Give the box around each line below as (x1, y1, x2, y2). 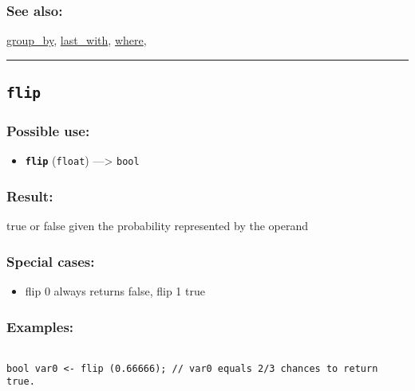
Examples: (6, 316, 74, 336)
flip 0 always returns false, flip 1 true (25, 283, 205, 299)
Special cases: (6, 251, 95, 271)
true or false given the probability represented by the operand (6, 217, 309, 234)
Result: (6, 186, 53, 205)
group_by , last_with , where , (6, 32, 147, 49)
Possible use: (6, 121, 90, 141)
